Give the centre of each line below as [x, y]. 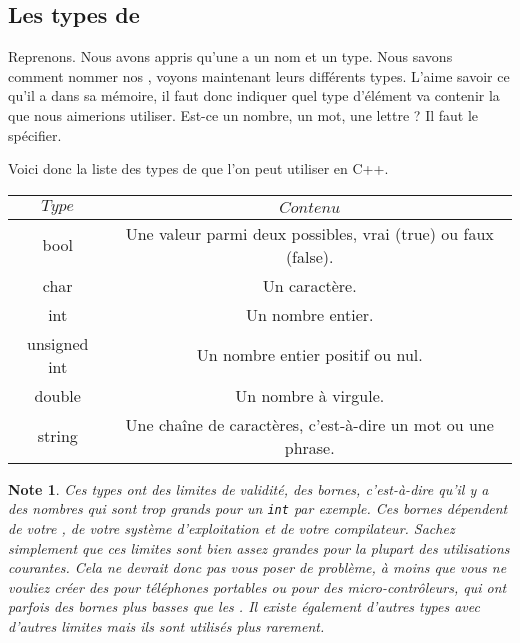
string [57, 436]
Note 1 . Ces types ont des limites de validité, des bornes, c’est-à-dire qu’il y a [248, 488]
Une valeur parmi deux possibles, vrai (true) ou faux [309, 233]
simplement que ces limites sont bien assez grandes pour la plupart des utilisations [259, 547]
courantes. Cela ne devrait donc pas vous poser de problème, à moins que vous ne [257, 567]
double [57, 395]
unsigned [57, 343]
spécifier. [35, 134]
